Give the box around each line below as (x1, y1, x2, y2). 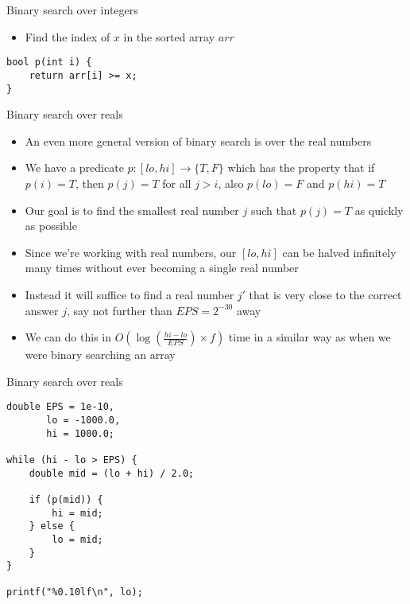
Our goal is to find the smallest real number (25, 201, 239, 218)
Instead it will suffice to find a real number (25, 286, 234, 302)
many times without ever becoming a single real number (25, 259, 299, 276)
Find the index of (25, 28, 110, 45)
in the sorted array (123, 28, 215, 45)
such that (250, 201, 297, 218)
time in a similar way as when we (228, 329, 391, 345)
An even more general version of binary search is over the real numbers (25, 132, 372, 149)
